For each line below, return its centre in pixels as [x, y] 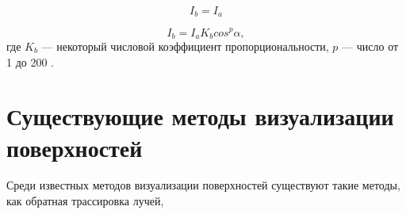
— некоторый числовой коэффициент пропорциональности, [185, 46]
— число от [370, 46]
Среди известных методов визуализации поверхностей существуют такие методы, [203, 185]
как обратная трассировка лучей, [85, 201]
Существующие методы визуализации [200, 116]
